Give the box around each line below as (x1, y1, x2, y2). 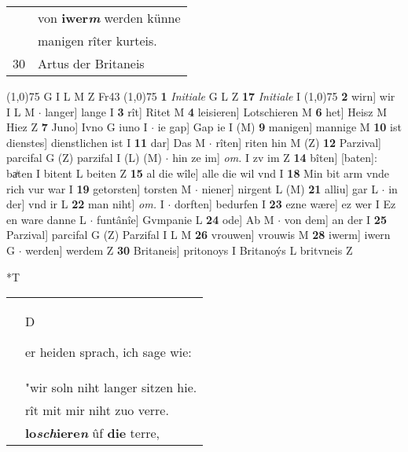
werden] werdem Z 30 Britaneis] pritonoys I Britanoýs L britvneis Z (25, 241, 353, 258)
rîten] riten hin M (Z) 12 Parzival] (215, 134, 381, 150)
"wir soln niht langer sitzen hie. (25, 378, 197, 397)
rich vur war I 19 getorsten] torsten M (6, 180, 192, 197)
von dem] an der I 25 (284, 211, 387, 227)
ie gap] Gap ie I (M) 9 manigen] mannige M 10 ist (157, 119, 402, 135)
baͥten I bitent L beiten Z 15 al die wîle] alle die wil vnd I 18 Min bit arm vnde (6, 164, 390, 181)
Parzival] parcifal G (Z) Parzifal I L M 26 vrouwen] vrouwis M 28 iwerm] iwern (6, 226, 391, 243)
